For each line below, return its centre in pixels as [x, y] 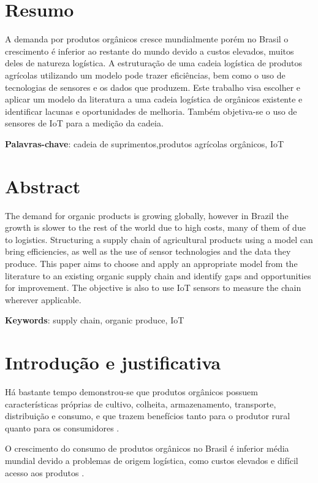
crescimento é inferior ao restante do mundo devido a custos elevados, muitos [150, 51]
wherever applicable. [43, 299]
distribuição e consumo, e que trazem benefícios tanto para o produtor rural [148, 416]
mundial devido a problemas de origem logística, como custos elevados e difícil [152, 461]
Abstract [43, 186]
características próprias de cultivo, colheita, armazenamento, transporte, [141, 404]
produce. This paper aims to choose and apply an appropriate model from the [151, 263]
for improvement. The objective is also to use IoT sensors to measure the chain [153, 288]
